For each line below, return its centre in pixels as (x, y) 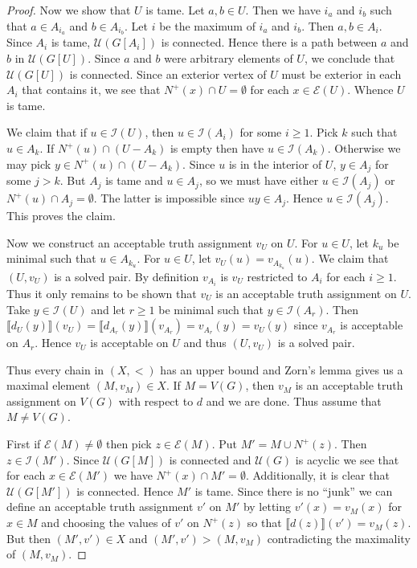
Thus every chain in (55, 369)
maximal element (49, 385)
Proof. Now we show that (69, 10)
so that (264, 523)
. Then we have (283, 10)
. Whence (370, 90)
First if (24, 444)
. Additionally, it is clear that (317, 475)
